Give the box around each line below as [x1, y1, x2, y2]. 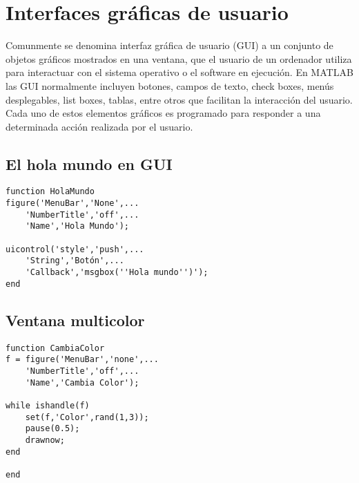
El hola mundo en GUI [6, 153, 173, 174]
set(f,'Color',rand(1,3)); [25, 412, 149, 422]
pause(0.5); [25, 424, 80, 434]
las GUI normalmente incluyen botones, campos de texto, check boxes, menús [6, 78, 334, 93]
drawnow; [25, 435, 65, 445]
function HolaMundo [6, 187, 95, 197]
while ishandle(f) [6, 400, 90, 410]
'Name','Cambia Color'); [25, 377, 139, 388]
